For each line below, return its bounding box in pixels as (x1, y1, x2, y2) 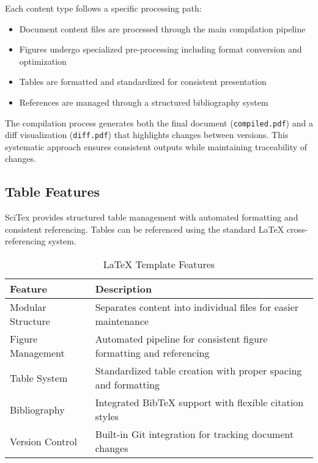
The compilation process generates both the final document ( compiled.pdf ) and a (5, 116, 313, 129)
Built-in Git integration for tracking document (95, 427, 294, 442)
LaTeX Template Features (103, 257, 215, 272)
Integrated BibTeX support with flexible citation (95, 395, 304, 410)
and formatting (95, 377, 160, 392)
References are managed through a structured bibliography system (19, 95, 268, 108)
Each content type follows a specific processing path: (5, 2, 202, 14)
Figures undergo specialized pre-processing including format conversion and (19, 43, 302, 56)
